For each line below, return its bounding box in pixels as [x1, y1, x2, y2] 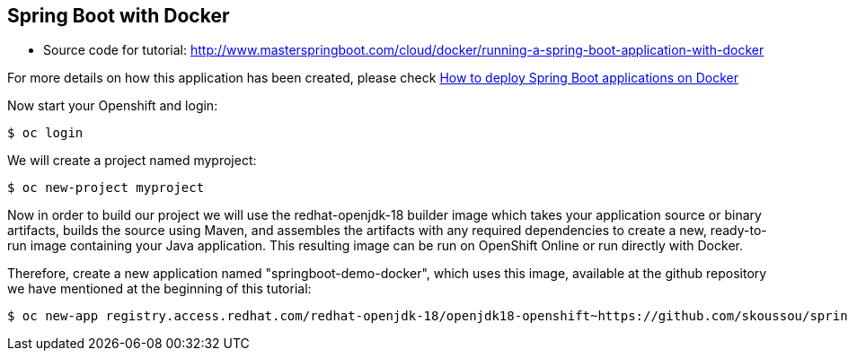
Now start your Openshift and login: [7, 98, 218, 114]
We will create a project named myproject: [7, 153, 257, 169]
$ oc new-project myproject [7, 180, 205, 196]
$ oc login [7, 126, 84, 141]
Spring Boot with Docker [7, 4, 230, 27]
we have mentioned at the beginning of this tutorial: [7, 281, 312, 297]
